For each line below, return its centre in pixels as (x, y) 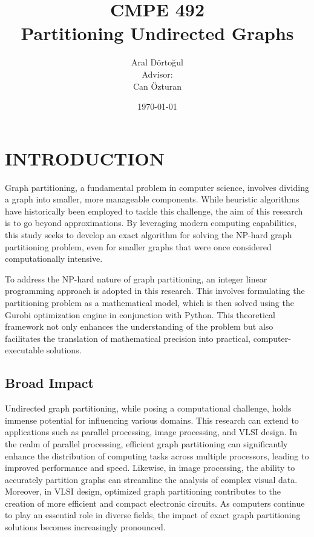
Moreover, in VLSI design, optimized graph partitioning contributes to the (143, 491)
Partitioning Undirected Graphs (157, 33)
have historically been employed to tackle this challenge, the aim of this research (154, 211)
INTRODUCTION (85, 158)
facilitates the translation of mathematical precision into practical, (128, 338)
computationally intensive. (54, 258)
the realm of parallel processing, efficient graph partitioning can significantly (146, 443)
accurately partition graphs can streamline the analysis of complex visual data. (151, 479)
